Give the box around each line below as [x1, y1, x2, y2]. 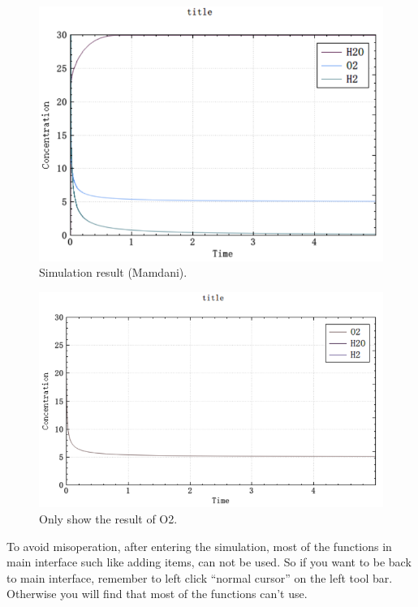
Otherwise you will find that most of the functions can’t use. [6, 585, 308, 602]
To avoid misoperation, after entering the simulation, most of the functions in [6, 537, 392, 554]
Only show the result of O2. [39, 510, 178, 527]
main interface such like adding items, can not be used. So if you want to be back [6, 553, 412, 570]
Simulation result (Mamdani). [39, 264, 187, 281]
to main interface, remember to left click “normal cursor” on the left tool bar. [6, 569, 393, 586]
